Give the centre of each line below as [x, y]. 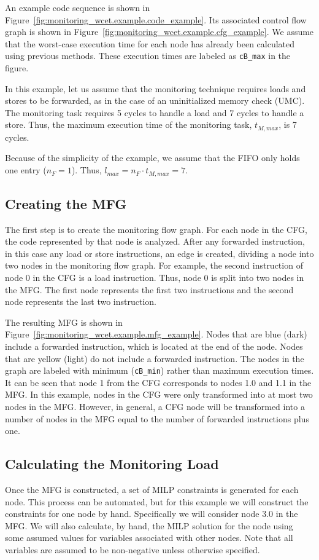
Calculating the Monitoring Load [112, 464]
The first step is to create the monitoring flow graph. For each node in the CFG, [156, 229]
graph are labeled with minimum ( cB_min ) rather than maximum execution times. [159, 370]
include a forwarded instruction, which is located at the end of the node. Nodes [154, 346]
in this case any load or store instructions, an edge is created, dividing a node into [159, 253]
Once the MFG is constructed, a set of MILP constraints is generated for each [152, 490]
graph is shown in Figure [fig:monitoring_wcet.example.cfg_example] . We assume [159, 32]
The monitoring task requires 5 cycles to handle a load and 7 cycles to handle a [155, 112]
